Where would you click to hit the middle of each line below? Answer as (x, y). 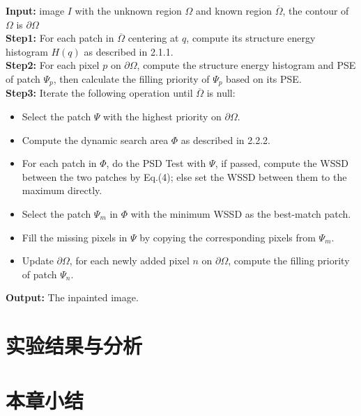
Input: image (35, 10)
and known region (234, 10)
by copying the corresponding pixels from (228, 237)
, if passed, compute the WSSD (282, 163)
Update (38, 261)
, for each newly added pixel (129, 261)
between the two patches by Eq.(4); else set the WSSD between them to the (184, 176)
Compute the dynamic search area (95, 139)
